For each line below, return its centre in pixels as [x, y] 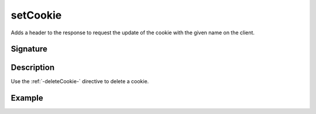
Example [27, 98]
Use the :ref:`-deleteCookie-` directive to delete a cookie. [80, 81]
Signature [29, 49]
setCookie [36, 15]
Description [33, 68]
